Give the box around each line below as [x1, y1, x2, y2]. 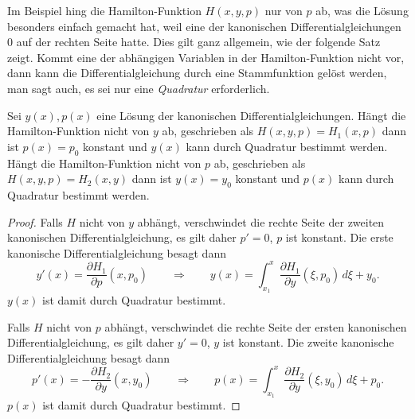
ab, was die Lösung [315, 2, 409, 18]
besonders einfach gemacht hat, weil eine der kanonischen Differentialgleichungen [7, 17, 401, 34]
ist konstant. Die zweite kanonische [222, 334, 394, 351]
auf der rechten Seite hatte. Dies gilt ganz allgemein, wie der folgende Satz [16, 33, 381, 50]
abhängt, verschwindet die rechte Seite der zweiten [137, 213, 385, 230]
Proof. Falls [7, 213, 63, 230]
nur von [264, 2, 303, 18]
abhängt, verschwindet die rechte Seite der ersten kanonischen [104, 318, 407, 335]
